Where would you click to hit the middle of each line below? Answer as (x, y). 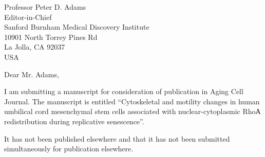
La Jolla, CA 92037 (35, 47)
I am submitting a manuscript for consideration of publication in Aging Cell (124, 91)
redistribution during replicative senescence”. (74, 121)
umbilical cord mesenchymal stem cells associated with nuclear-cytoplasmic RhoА (132, 111)
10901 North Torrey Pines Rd (51, 37)
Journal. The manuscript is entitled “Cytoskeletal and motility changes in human (132, 101)
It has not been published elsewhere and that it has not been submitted (117, 138)
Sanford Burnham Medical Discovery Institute (77, 27)
